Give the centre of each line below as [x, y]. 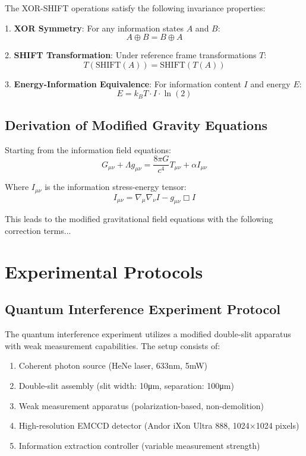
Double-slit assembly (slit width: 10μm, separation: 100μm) [126, 386]
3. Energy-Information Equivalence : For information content [123, 83]
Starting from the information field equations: [88, 149]
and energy [270, 83]
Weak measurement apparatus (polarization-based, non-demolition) [141, 405]
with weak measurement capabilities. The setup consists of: [113, 345]
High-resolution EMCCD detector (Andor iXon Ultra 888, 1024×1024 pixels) [159, 425]
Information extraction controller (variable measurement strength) [139, 445]
